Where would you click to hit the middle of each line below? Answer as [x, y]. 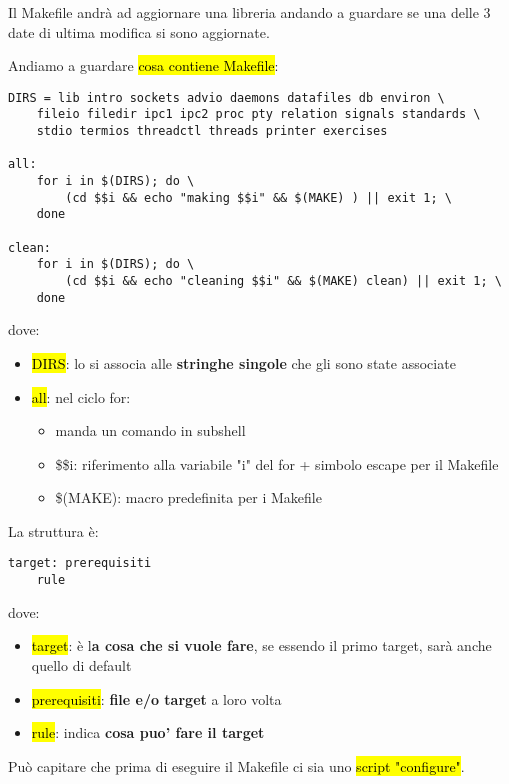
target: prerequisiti [80, 563]
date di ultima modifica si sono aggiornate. [139, 31]
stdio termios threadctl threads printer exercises [212, 131]
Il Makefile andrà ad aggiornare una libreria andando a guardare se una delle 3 [249, 12]
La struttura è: [53, 530]
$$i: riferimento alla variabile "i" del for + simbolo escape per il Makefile [277, 463]
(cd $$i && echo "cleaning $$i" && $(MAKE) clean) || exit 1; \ [283, 281]
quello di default [81, 664]
